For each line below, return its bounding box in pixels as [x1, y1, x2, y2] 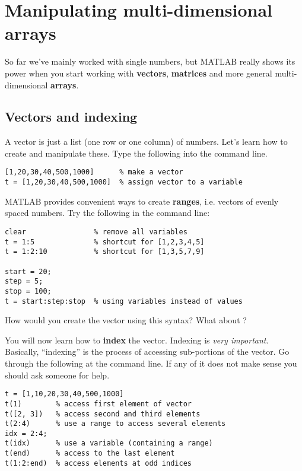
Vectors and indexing [5, 107, 138, 126]
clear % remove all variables [5, 227, 187, 236]
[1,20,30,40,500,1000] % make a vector [5, 168, 183, 177]
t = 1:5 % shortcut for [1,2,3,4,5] [5, 237, 205, 246]
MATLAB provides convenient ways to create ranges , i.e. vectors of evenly [5, 195, 279, 207]
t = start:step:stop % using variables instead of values [5, 297, 243, 305]
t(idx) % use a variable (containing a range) [5, 439, 213, 448]
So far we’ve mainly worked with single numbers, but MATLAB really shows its [5, 55, 295, 68]
